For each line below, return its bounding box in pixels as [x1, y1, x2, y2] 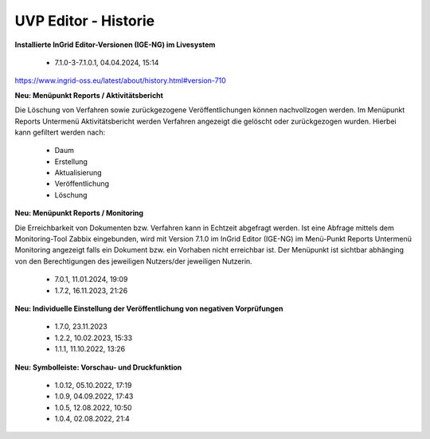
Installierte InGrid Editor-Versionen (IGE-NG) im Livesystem [14, 40, 216, 49]
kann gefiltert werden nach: [14, 127, 106, 137]
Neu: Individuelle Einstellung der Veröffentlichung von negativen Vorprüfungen [14, 304, 283, 313]
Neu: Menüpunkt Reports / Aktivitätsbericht [14, 90, 163, 100]
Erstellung [54, 156, 88, 167]
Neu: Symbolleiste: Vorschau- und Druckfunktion [14, 363, 182, 372]
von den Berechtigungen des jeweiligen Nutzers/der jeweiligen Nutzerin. [14, 256, 252, 266]
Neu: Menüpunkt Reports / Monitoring [14, 208, 143, 218]
